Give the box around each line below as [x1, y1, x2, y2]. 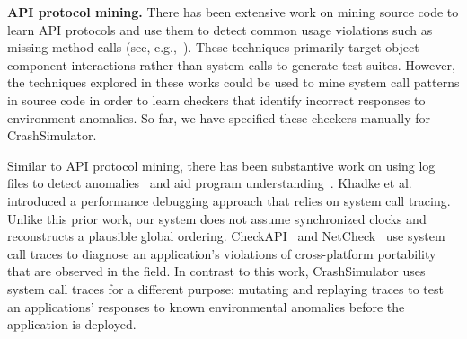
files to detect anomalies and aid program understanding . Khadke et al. [7, 174, 412, 192]
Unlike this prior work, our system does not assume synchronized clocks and [7, 209, 427, 227]
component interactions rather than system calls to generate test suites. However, [7, 55, 455, 74]
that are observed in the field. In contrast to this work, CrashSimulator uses [7, 262, 426, 281]
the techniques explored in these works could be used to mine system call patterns [7, 73, 460, 92]
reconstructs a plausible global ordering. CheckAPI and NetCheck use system [7, 227, 445, 245]
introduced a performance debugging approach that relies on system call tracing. [7, 191, 451, 210]
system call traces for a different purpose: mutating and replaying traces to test [7, 279, 444, 298]
